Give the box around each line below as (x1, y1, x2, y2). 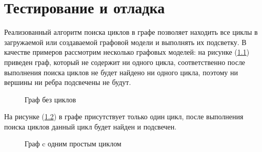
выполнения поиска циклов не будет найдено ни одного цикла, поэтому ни (4, 67, 238, 77)
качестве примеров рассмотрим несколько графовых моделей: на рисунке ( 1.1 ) (4, 47, 250, 57)
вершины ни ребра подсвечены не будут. (4, 77, 131, 88)
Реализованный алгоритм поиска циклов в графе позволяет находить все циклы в (4, 27, 258, 37)
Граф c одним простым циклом (25, 138, 122, 149)
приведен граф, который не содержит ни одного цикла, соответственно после (4, 56, 246, 67)
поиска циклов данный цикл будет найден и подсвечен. (4, 121, 177, 132)
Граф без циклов (25, 94, 76, 104)
